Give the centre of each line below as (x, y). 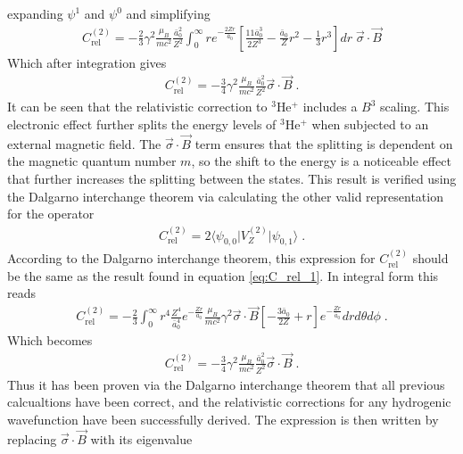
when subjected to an (370, 124)
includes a (330, 107)
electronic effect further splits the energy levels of (142, 124)
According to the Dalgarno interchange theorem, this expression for (191, 258)
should (430, 258)
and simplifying (168, 13)
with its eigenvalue (141, 438)
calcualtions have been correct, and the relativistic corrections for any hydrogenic (229, 402)
